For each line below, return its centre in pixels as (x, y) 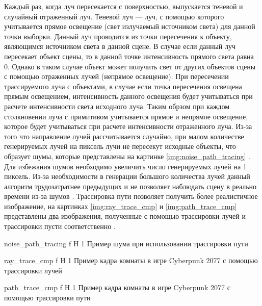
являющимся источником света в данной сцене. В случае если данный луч (120, 46)
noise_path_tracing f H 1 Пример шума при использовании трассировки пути (126, 243)
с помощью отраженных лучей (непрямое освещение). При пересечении (116, 76)
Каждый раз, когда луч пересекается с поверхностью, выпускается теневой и (124, 6)
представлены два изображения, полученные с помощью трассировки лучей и (125, 216)
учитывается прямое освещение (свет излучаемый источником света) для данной (130, 26)
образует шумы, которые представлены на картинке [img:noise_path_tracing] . (127, 156)
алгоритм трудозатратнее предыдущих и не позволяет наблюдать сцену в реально (130, 186)
